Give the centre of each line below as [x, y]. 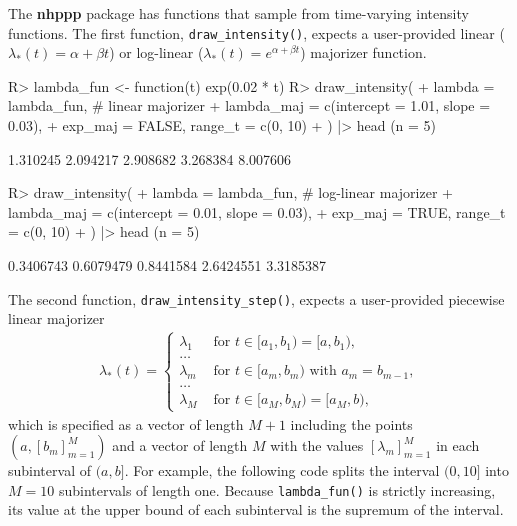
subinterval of [49, 470]
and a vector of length [180, 445]
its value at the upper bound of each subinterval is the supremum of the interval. [256, 509]
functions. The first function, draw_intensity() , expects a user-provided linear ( [256, 32]
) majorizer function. [363, 52]
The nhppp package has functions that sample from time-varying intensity [238, 13]
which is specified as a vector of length [126, 423]
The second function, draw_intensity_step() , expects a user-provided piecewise [256, 298]
